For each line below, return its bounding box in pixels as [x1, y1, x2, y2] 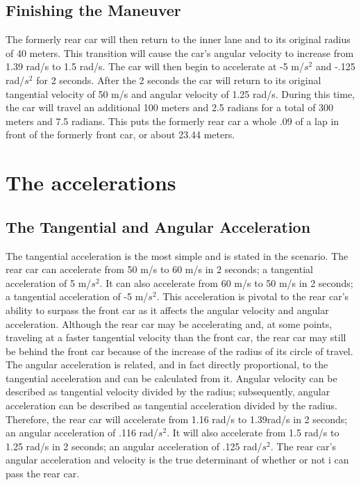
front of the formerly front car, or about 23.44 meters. [6, 127, 235, 142]
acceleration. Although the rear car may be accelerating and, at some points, [6, 316, 333, 331]
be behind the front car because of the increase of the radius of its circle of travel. [6, 343, 353, 358]
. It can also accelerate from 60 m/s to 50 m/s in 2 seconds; [99, 275, 353, 290]
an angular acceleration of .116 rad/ [6, 425, 158, 440]
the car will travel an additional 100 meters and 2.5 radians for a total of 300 [6, 100, 334, 115]
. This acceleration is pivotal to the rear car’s [156, 289, 349, 304]
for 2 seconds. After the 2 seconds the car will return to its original [36, 72, 321, 87]
